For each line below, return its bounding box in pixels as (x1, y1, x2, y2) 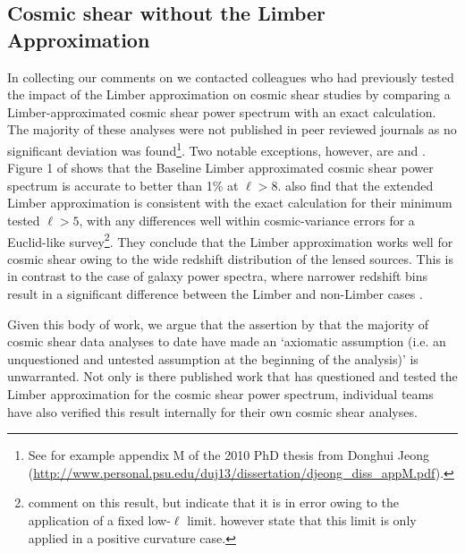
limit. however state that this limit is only (187, 510, 417, 529)
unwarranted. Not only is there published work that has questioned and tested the (7, 367, 458, 386)
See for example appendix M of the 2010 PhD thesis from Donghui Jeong (28, 446, 430, 464)
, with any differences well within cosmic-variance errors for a (79, 211, 415, 229)
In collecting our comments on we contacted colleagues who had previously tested (7, 67, 454, 86)
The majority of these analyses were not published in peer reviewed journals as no (7, 120, 457, 139)
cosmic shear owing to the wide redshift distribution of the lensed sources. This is (7, 249, 453, 268)
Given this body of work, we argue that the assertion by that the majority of (7, 314, 429, 333)
